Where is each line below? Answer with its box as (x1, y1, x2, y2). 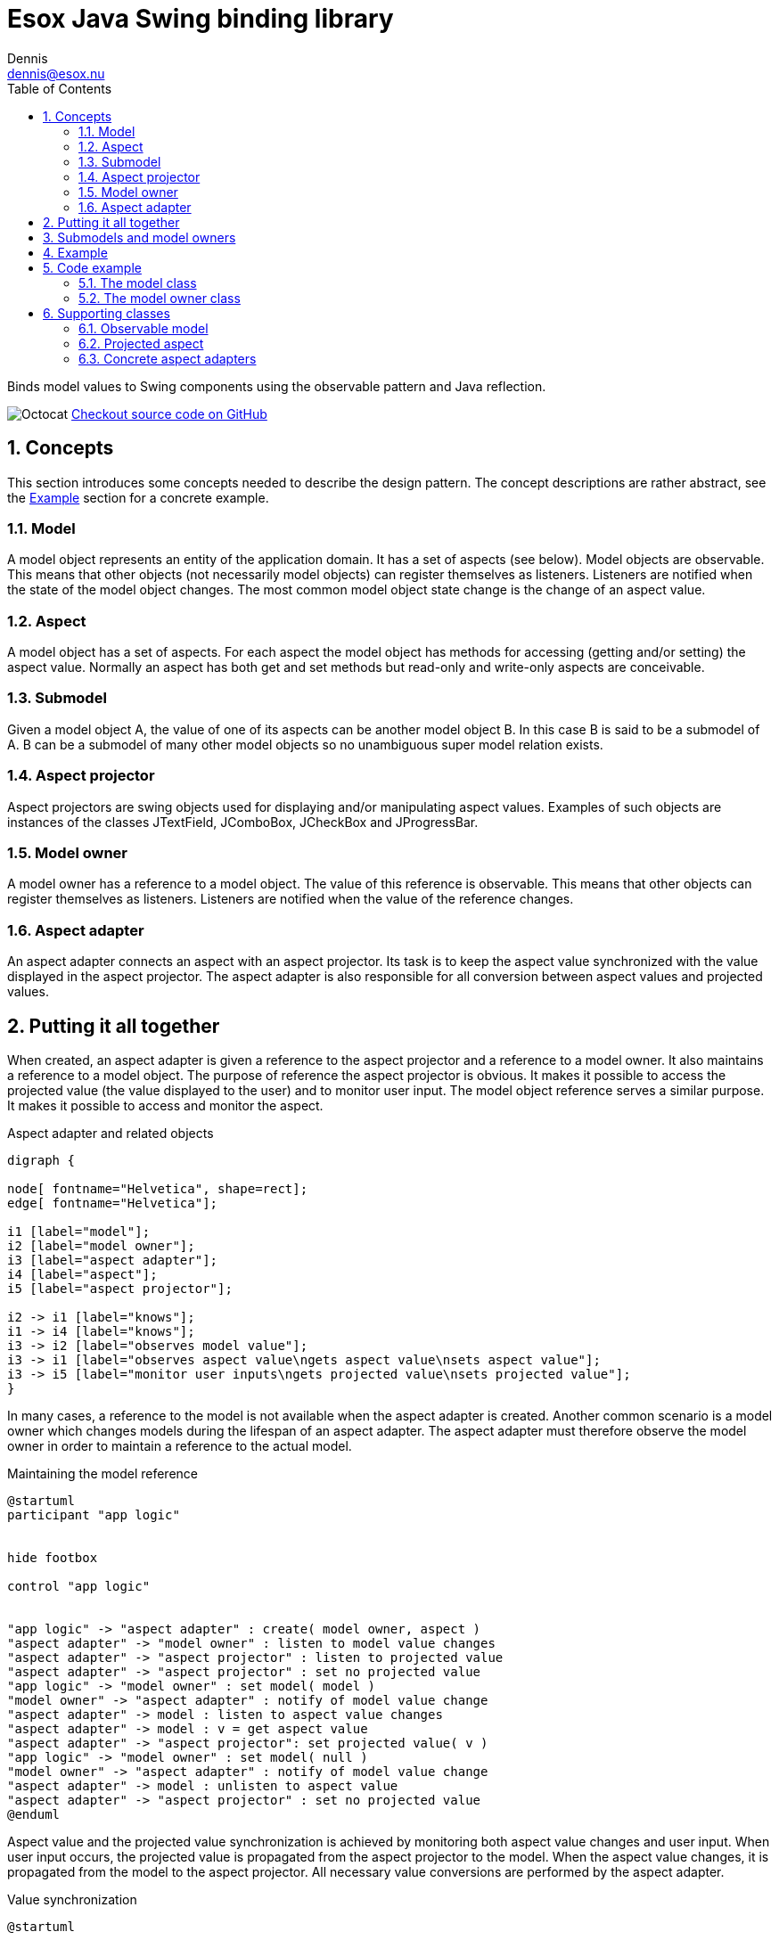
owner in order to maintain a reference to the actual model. (7, 1437, 352, 1453)
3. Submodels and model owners (43, 229, 236, 245)
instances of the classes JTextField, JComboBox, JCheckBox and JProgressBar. (7, 814, 479, 830)
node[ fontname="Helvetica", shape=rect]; (7, 1181, 308, 1196)
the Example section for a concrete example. (7, 489, 269, 505)
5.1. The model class (78, 274, 197, 291)
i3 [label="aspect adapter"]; (7, 1252, 218, 1267)
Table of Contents (7, 80, 112, 96)
